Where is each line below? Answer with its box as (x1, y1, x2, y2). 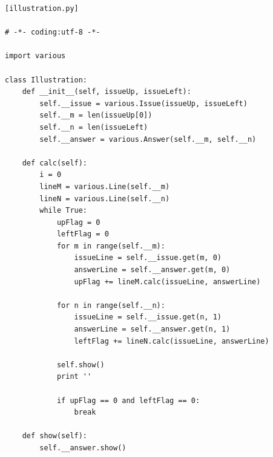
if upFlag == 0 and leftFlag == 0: (56, 396, 200, 405)
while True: (39, 206, 88, 215)
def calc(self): (22, 158, 88, 167)
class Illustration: (5, 75, 88, 84)
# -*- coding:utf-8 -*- (5, 28, 100, 37)
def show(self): (22, 432, 88, 441)
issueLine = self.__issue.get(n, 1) (74, 313, 222, 322)
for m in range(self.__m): (56, 241, 165, 250)
